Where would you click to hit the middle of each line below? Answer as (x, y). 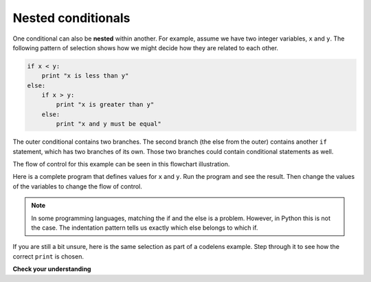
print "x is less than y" (85, 76)
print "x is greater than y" (105, 105)
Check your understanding (52, 269)
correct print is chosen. (48, 256)
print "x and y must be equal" (109, 124)
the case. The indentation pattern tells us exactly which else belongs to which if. (145, 228)
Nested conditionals (71, 18)
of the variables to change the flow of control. (77, 186)
